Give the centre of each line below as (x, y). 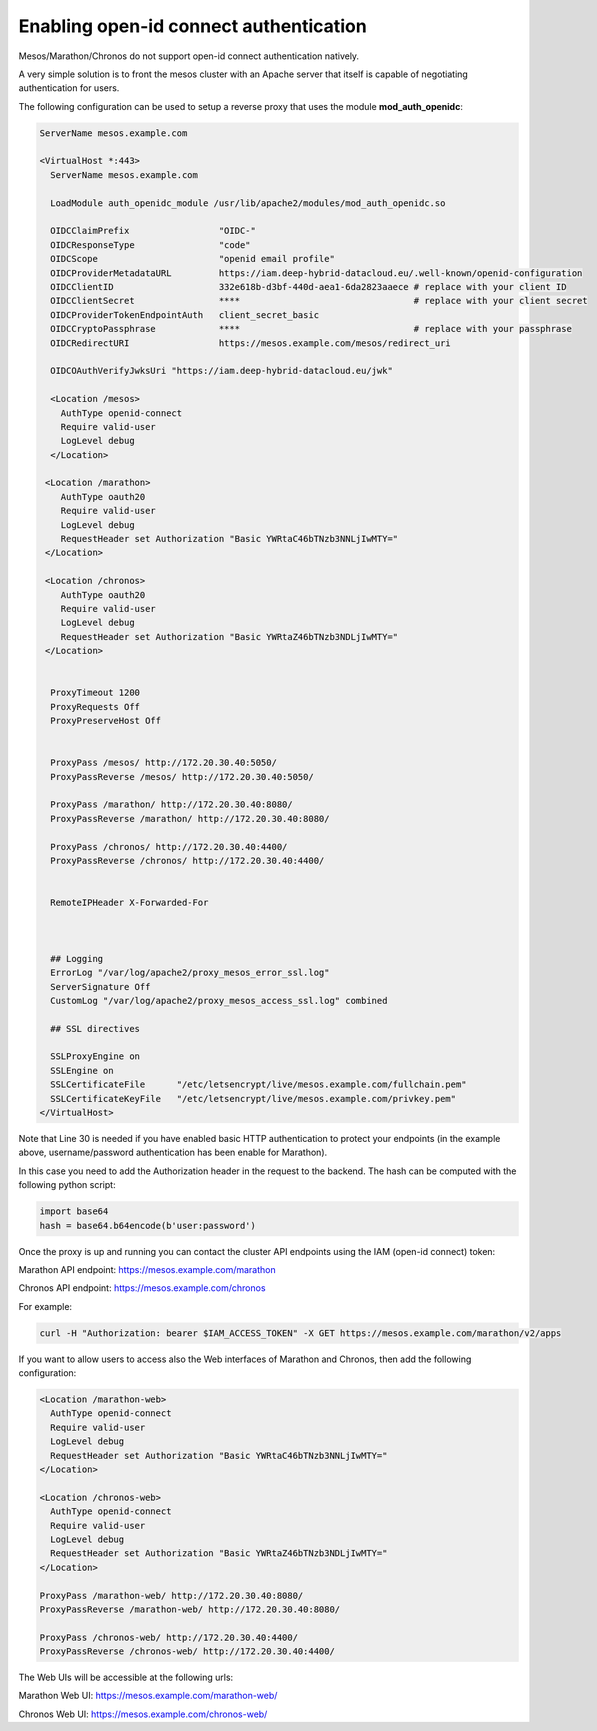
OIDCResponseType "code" (150, 244)
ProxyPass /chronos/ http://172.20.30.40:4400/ (169, 846)
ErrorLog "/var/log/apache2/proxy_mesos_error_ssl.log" (190, 973)
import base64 (74, 1211)
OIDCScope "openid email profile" (192, 259)
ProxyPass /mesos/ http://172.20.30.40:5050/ (163, 763)
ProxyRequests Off (95, 706)
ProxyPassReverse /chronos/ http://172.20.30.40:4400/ (187, 861)
